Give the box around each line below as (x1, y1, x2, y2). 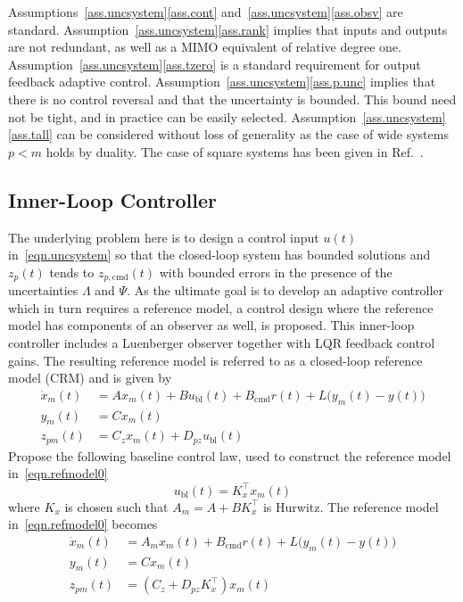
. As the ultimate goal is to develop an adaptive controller (127, 281, 444, 300)
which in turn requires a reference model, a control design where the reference (8, 298, 434, 317)
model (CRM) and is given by (8, 368, 172, 387)
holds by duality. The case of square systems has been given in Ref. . (45, 142, 424, 161)
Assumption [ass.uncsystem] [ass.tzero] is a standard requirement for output (8, 54, 421, 73)
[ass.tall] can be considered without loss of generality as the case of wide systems (8, 125, 449, 144)
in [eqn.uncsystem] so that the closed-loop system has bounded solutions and (8, 245, 431, 264)
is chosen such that (64, 497, 169, 515)
